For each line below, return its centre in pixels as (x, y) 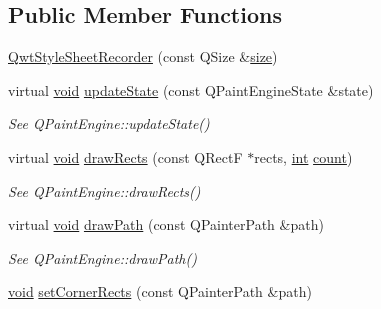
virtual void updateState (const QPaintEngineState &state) (191, 89)
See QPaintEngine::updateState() (109, 123)
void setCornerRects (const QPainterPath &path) (160, 291)
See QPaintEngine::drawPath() (102, 257)
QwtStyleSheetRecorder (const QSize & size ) (143, 56)
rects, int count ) (303, 156)
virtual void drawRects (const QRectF (125, 156)
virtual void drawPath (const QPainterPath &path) (166, 224)
